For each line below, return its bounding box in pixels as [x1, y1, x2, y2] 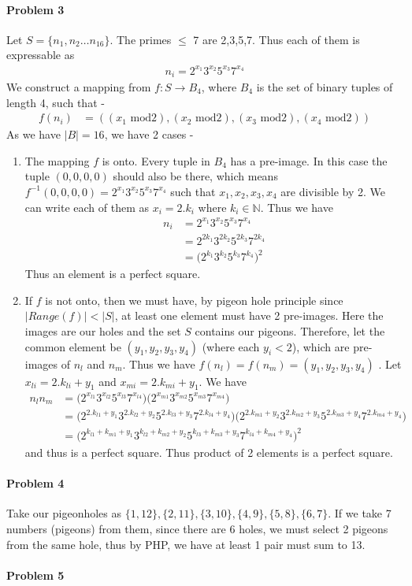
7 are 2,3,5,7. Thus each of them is [193, 31, 360, 47]
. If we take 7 [328, 505, 392, 521]
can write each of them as [24, 198, 149, 215]
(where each [202, 338, 260, 354]
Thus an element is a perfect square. [24, 265, 201, 282]
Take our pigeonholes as [6, 505, 122, 521]
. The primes [109, 31, 172, 47]
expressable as [6, 46, 75, 63]
